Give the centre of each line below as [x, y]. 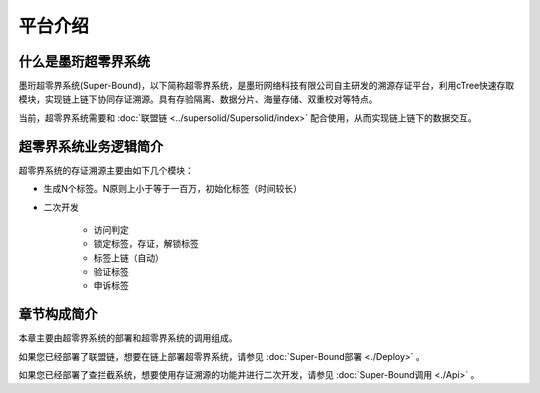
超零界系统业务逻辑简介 [91, 146]
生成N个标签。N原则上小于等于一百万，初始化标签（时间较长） [173, 189]
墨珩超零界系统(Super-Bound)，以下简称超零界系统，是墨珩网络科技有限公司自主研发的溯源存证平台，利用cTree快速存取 [266, 86]
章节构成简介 [58, 314]
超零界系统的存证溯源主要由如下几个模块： [106, 170]
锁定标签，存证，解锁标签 [146, 244]
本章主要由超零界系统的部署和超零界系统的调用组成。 [128, 338]
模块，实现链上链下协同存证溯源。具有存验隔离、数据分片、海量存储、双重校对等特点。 [198, 99]
